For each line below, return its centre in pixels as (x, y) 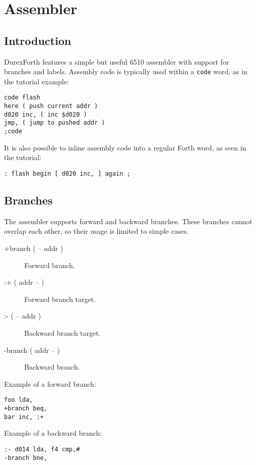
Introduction (38, 40)
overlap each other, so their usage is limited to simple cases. (97, 231)
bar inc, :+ (24, 417)
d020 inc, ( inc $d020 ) (46, 114)
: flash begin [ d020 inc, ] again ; (67, 173)
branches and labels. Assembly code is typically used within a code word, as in (126, 71)
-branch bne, (26, 458)
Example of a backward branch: (53, 433)
